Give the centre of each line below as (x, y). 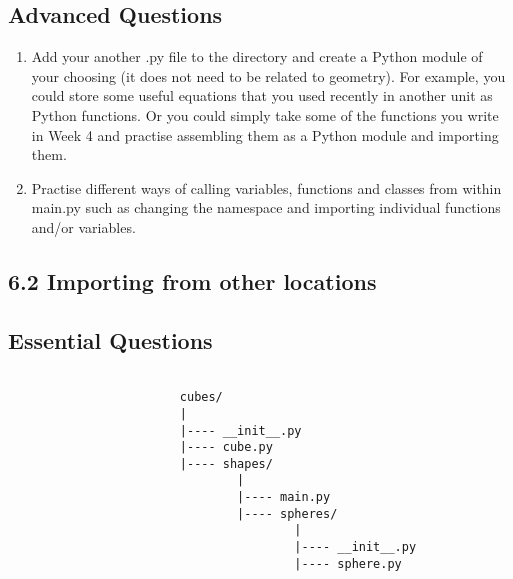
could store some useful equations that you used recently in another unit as (262, 95)
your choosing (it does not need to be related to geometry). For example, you (268, 75)
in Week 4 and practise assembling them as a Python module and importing (265, 134)
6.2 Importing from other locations (192, 280)
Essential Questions (110, 339)
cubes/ (201, 397)
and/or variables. (83, 226)
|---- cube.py (226, 447)
